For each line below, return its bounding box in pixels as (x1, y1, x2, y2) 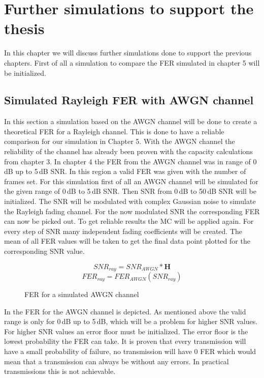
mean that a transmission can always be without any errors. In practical (4, 356, 229, 366)
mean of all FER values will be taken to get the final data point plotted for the (4, 236, 250, 246)
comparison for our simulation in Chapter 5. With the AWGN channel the (4, 136, 235, 147)
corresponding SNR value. (4, 246, 85, 256)
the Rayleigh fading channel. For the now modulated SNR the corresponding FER (4, 206, 260, 216)
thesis (4, 18, 45, 39)
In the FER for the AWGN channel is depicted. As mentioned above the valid (4, 306, 246, 316)
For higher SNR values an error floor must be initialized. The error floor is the (4, 326, 248, 336)
